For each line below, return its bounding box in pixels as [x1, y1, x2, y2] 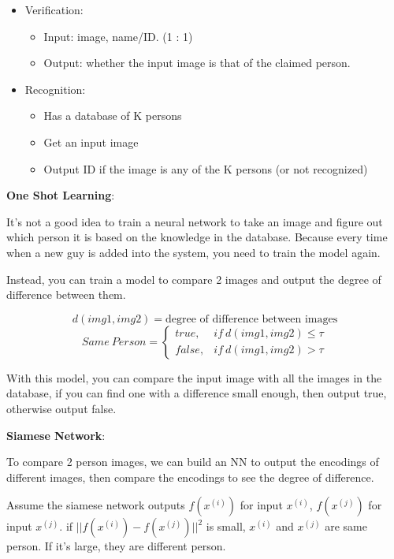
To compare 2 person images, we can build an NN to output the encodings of [6, 453, 379, 470]
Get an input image [43, 133, 139, 150]
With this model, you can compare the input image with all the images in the [6, 369, 382, 386]
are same [325, 518, 367, 535]
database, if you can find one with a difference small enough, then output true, [6, 385, 387, 401]
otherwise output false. [6, 400, 117, 416]
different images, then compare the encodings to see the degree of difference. [6, 468, 374, 485]
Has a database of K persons [43, 107, 182, 124]
